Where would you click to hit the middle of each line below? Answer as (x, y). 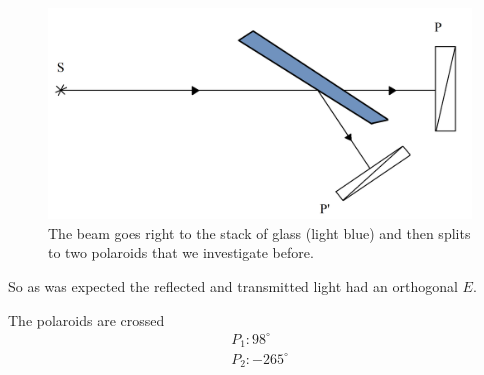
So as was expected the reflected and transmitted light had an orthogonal (233, 285)
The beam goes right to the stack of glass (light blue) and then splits (259, 232)
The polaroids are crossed (86, 319)
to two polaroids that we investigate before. (181, 252)
